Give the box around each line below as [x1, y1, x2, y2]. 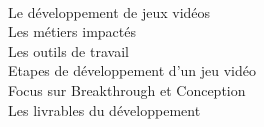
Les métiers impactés [8, 21, 136, 42]
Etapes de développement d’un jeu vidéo [8, 60, 257, 81]
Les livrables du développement [8, 99, 201, 120]
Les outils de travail [8, 40, 129, 61]
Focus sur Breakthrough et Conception [8, 79, 246, 100]
